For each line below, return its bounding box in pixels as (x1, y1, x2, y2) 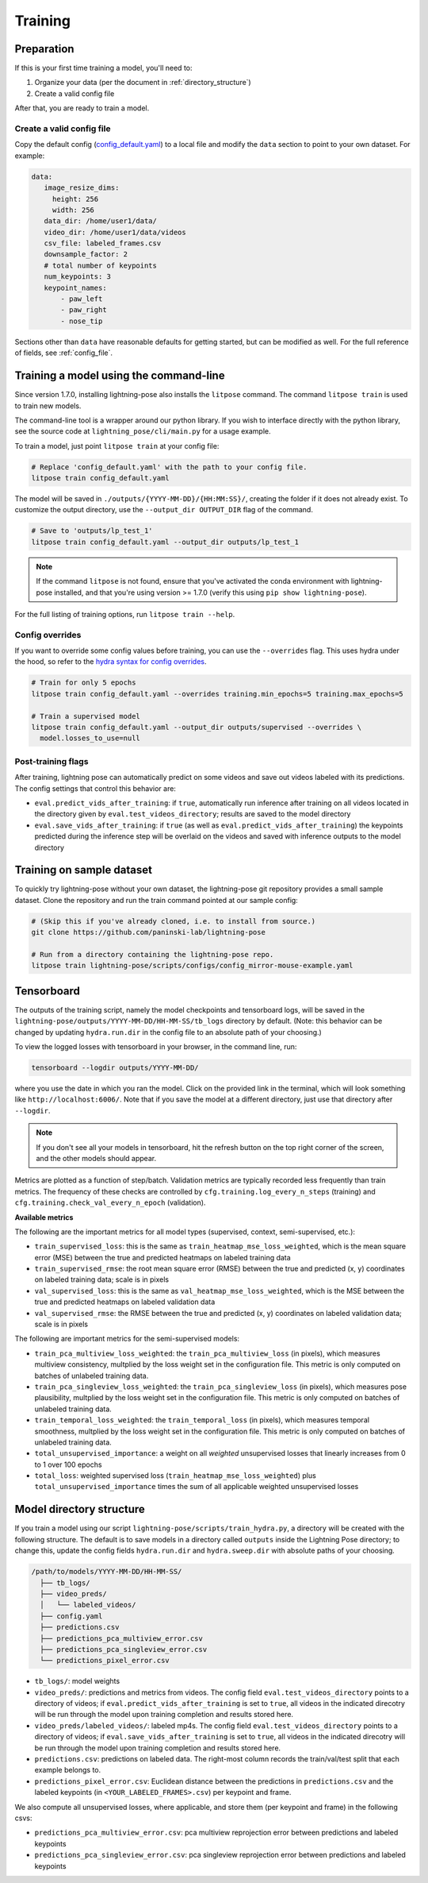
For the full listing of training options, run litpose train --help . (14, 609, 235, 619)
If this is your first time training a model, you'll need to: (14, 64, 193, 73)
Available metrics (14, 1212, 74, 1222)
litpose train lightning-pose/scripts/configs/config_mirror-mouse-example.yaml (31, 961, 353, 970)
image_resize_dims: (44, 183, 120, 192)
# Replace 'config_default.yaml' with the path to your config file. (31, 462, 308, 472)
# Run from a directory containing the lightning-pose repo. (31, 950, 274, 959)
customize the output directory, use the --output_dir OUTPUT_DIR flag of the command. (14, 505, 313, 515)
